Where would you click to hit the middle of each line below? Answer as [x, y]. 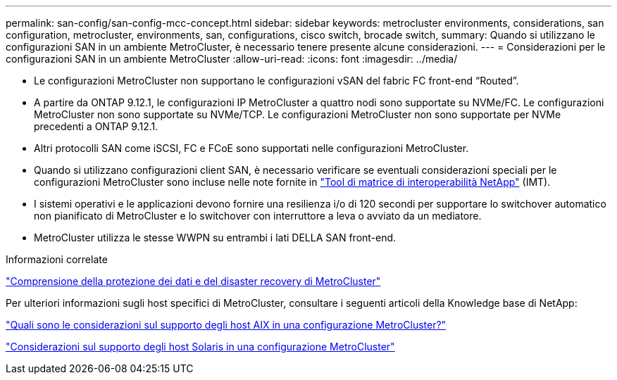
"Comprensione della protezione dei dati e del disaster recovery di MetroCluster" [193, 281]
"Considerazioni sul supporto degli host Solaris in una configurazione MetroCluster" [200, 347]
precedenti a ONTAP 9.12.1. [96, 126]
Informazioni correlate [57, 259]
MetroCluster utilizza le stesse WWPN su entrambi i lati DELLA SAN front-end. [215, 237]
